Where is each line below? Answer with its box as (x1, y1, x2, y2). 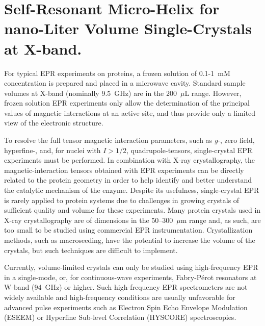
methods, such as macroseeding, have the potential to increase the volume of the (4, 235, 255, 245)
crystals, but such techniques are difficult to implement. (4, 244, 178, 255)
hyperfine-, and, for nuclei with (4, 144, 101, 155)
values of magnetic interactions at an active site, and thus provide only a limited (4, 107, 256, 118)
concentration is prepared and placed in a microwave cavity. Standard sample (4, 78, 246, 88)
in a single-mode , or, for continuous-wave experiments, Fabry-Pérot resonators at (4, 271, 257, 282)
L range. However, (184, 87, 242, 98)
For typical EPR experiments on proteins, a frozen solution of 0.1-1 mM (4, 67, 230, 78)
